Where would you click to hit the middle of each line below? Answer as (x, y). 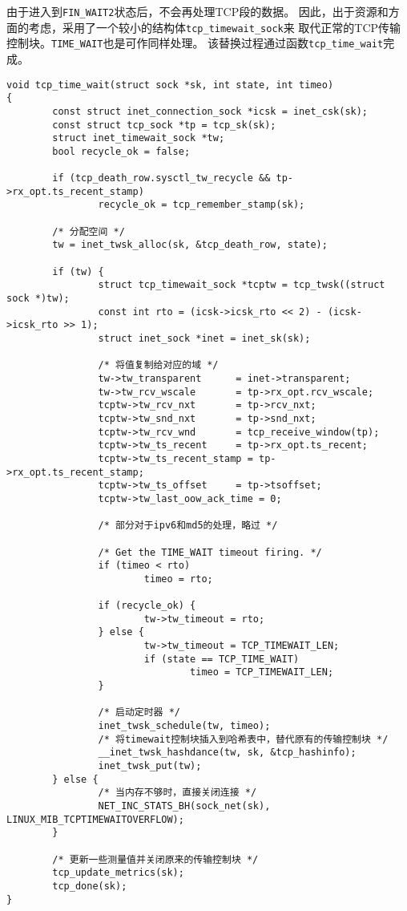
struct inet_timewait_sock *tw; (139, 138)
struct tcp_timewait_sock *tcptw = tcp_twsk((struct (242, 285)
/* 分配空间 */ (89, 231)
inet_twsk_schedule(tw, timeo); (184, 726)
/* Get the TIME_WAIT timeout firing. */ (210, 552)
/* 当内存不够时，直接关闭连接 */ (177, 793)
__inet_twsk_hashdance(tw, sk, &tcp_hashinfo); (227, 753)
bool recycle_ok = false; (121, 151)
